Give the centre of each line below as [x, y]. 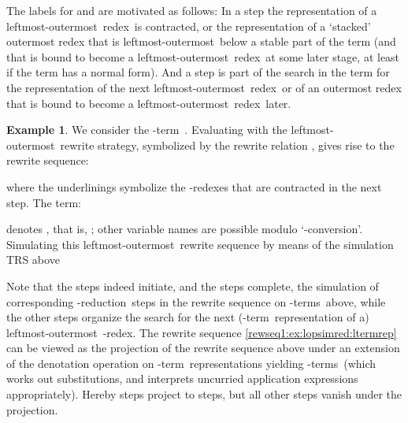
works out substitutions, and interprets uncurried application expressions [182, 378]
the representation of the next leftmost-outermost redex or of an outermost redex [204, 87]
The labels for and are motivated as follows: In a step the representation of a [192, 10]
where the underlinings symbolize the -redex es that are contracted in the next [194, 186]
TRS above [33, 260]
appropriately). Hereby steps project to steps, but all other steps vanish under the [204, 394]
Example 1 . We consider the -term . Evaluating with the [147, 130]
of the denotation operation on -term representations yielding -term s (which [191, 363]
